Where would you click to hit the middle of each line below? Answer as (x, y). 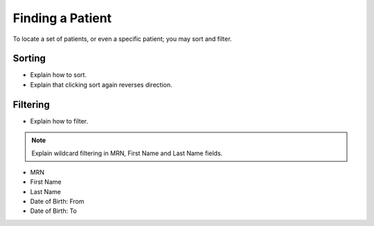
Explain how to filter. (59, 121)
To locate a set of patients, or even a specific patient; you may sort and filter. (122, 39)
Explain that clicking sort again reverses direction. (101, 85)
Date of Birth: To (54, 211)
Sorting (29, 59)
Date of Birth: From (57, 202)
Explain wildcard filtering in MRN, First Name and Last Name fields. (127, 153)
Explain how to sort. (58, 75)
